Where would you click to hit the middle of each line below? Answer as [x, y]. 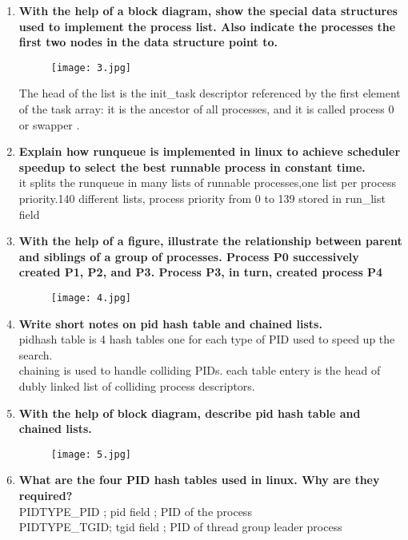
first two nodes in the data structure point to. [148, 42]
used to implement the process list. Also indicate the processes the [207, 26]
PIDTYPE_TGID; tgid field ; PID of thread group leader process [180, 527]
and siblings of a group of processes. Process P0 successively [189, 256]
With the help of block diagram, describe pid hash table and [190, 413]
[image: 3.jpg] [91, 67]
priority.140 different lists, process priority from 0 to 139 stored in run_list [202, 198]
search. [36, 354]
